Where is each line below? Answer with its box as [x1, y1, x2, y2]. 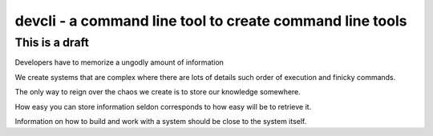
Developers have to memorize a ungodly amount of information [14, 58, 225, 67]
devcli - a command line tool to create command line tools [14, 12, 407, 30]
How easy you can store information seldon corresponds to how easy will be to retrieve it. [14, 102, 312, 111]
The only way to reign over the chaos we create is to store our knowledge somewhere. [14, 87, 301, 97]
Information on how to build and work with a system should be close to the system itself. [14, 116, 307, 126]
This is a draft [14, 35, 90, 50]
